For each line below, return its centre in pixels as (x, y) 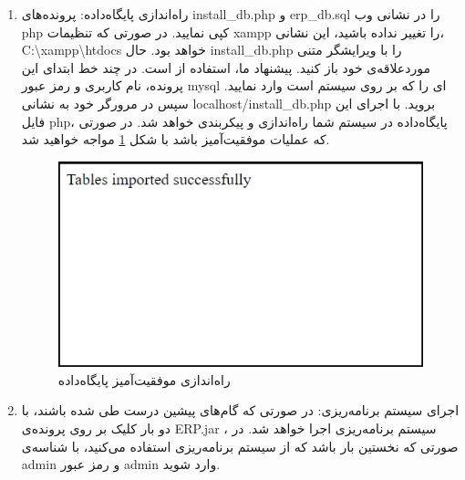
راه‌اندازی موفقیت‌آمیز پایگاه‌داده (144, 379)
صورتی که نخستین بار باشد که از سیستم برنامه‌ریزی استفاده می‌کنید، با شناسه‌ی (240, 446)
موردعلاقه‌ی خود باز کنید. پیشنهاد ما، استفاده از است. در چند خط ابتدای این (226, 67)
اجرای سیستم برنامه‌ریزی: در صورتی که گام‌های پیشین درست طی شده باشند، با (240, 410)
